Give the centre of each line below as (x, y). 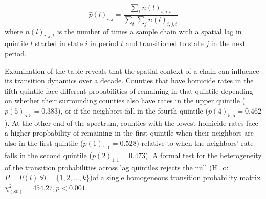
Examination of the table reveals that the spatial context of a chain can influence (132, 70)
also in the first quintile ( (44, 142)
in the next (228, 43)
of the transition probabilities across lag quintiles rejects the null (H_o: (117, 167)
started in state (59, 43)
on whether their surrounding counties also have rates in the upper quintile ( (125, 101)
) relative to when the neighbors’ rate (195, 142)
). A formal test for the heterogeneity (203, 155)
